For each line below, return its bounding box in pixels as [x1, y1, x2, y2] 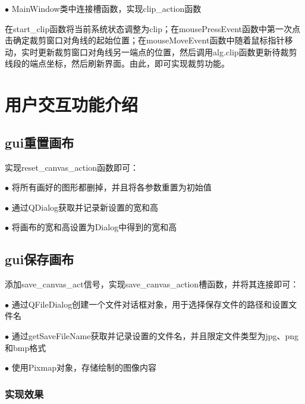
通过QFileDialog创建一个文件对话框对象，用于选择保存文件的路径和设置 [11, 297, 289, 310]
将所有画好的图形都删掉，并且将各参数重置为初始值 [11, 181, 212, 193]
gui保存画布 [5, 250, 74, 268]
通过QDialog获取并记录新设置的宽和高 [11, 201, 159, 213]
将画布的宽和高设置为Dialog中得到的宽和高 [11, 221, 177, 233]
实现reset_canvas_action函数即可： [5, 161, 139, 173]
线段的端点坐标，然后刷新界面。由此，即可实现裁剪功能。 [5, 57, 229, 70]
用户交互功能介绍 [5, 92, 139, 117]
